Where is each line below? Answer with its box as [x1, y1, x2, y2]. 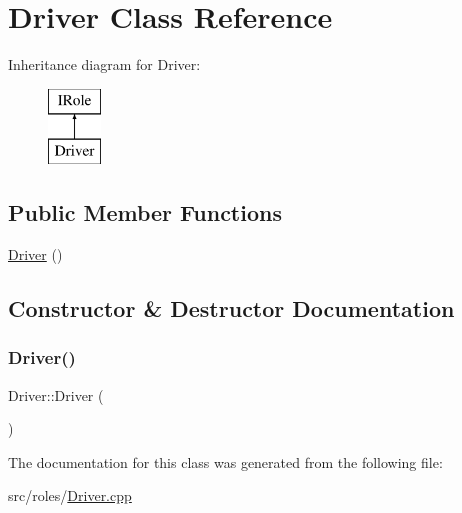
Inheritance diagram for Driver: [8, 54, 201, 75]
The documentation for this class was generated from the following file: [8, 451, 443, 472]
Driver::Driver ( [8, 384, 104, 405]
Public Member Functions [8, 197, 282, 228]
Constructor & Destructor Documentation [8, 293, 455, 324]
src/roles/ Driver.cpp [8, 485, 132, 506]
